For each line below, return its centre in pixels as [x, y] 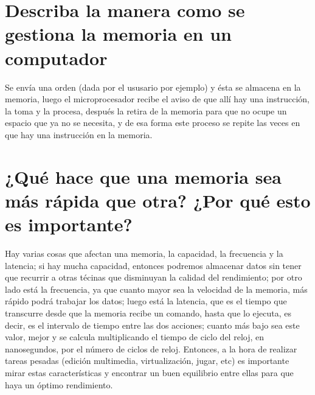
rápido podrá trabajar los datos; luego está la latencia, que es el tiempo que [146, 301]
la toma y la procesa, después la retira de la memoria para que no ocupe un [146, 110]
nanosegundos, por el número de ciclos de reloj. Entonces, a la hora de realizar [151, 348]
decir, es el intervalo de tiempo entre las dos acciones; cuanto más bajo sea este [152, 325]
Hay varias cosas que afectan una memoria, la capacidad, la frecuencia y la [144, 253]
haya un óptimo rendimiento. [59, 384]
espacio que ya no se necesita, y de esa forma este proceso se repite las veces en [153, 123]
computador [56, 58]
